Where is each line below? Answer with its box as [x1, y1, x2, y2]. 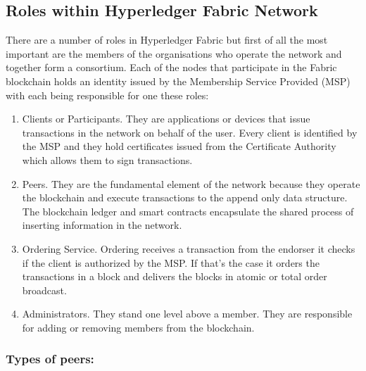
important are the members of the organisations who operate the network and [6, 46, 342, 61]
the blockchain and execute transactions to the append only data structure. [22, 190, 348, 205]
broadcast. [22, 282, 67, 297]
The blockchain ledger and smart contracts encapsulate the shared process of [22, 203, 354, 218]
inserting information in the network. [22, 218, 182, 232]
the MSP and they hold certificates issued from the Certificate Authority [22, 139, 336, 153]
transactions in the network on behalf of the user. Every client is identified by [22, 125, 358, 139]
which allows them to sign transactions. [22, 152, 193, 167]
